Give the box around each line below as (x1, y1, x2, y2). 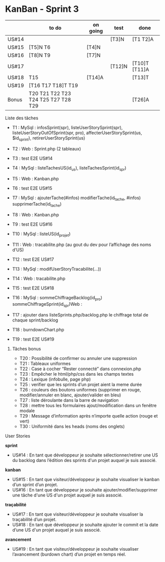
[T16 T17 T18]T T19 (28, 82, 79, 89)
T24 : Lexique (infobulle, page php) (19, 376, 91, 382)
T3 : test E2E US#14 (12, 155, 53, 161)
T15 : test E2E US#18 (12, 285, 55, 291)
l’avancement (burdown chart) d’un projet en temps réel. (12, 551, 126, 557)
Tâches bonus (12, 346, 41, 351)
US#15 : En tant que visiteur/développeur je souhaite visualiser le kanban (12, 476, 160, 482)
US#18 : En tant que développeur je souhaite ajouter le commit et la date (12, 522, 159, 527)
